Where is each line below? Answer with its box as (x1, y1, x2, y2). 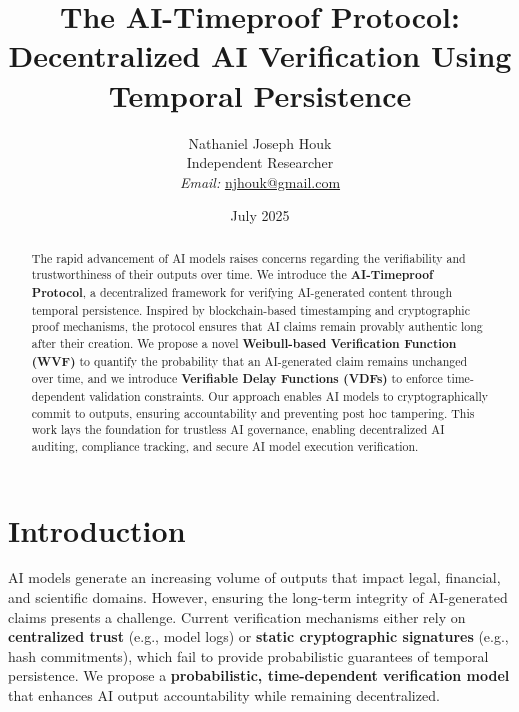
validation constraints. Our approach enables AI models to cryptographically (89, 387, 489, 404)
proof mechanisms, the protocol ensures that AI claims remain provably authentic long (31, 318, 483, 335)
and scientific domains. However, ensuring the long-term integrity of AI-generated (8, 587, 508, 608)
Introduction (8, 509, 186, 550)
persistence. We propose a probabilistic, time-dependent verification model (8, 665, 510, 686)
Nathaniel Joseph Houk (188, 132, 332, 153)
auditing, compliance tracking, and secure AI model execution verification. (31, 437, 419, 454)
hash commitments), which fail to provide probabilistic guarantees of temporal (8, 645, 489, 666)
